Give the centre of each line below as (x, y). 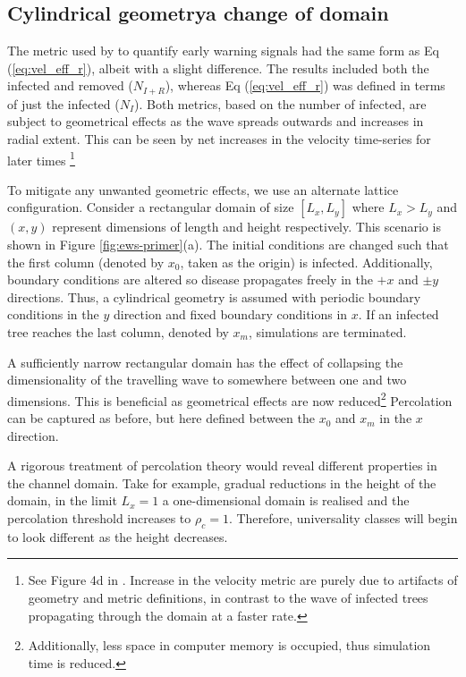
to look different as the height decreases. (118, 536)
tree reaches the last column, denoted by (118, 332)
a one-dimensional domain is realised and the (286, 500)
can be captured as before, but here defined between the (161, 418)
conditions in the (53, 314)
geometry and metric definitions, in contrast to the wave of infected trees (228, 598)
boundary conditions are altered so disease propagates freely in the (190, 279)
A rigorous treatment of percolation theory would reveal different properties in (222, 465)
